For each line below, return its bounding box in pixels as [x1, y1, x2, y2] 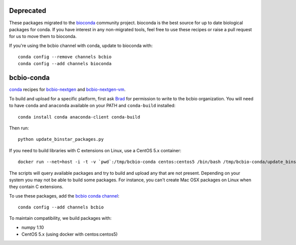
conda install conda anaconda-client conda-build [18, 114, 141, 120]
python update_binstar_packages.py [18, 136, 104, 142]
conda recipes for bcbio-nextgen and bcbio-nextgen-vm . [9, 86, 126, 92]
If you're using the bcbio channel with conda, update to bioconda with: [9, 42, 153, 48]
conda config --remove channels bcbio [18, 54, 112, 60]
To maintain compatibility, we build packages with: [9, 215, 112, 221]
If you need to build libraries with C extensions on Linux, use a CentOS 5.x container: [9, 147, 182, 153]
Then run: [9, 125, 29, 131]
